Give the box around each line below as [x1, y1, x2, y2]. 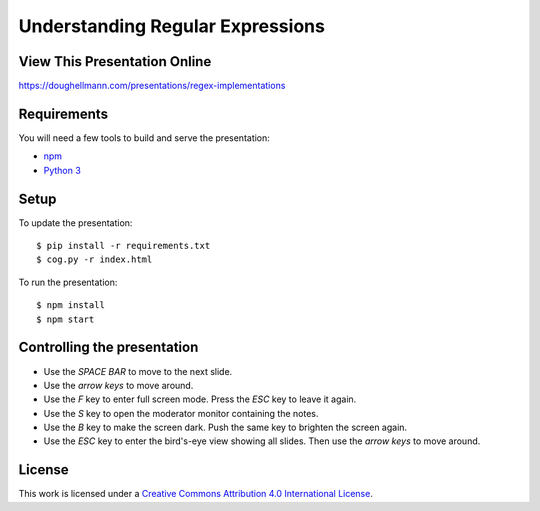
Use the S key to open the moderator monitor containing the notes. [43, 407, 319, 419]
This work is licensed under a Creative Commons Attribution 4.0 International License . [18, 488, 374, 500]
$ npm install [36, 300, 105, 311]
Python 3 [43, 164, 82, 176]
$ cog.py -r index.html [36, 254, 153, 265]
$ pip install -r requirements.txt [36, 240, 211, 252]
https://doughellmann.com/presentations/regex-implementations [18, 80, 286, 92]
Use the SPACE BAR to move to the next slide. [43, 365, 233, 377]
